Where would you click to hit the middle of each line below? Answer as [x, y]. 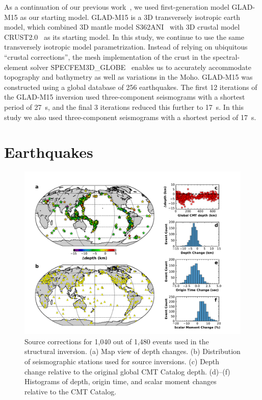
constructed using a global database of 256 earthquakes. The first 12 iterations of [131, 87]
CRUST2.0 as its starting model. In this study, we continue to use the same [124, 37]
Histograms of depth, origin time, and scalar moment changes [121, 381]
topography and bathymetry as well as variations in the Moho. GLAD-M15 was [128, 77]
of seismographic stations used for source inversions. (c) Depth [122, 361]
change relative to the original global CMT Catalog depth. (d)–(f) [127, 371]
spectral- [226, 56]
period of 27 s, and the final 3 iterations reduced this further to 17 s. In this [124, 107]
